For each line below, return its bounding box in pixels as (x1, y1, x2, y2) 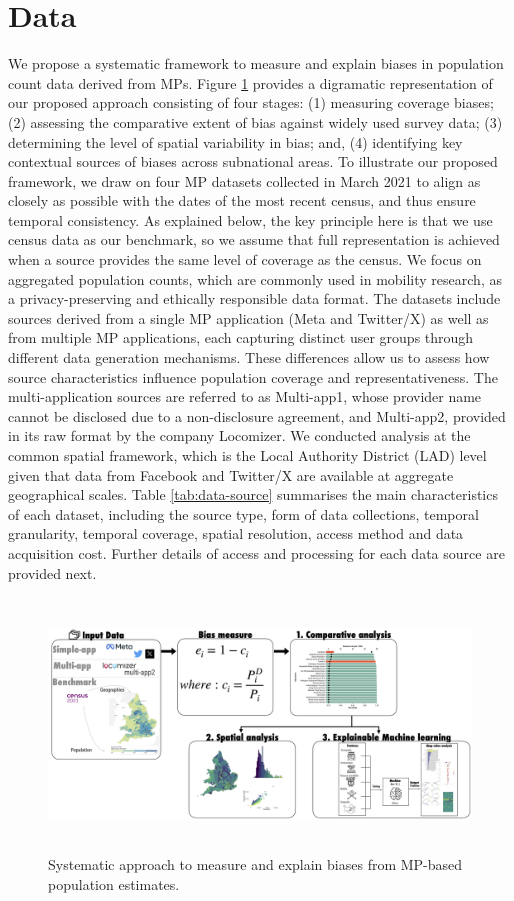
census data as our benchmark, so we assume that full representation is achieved (8, 229, 500, 250)
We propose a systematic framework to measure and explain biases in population (8, 53, 504, 74)
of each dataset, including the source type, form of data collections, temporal (8, 503, 479, 524)
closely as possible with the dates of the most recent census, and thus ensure (8, 190, 476, 211)
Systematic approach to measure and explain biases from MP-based (48, 853, 463, 874)
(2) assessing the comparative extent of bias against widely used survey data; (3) (8, 111, 503, 132)
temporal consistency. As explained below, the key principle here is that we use (8, 209, 493, 230)
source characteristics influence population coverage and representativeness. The (8, 366, 498, 387)
